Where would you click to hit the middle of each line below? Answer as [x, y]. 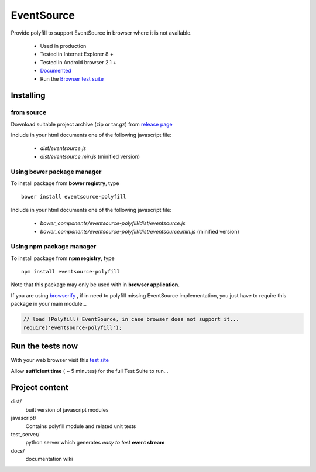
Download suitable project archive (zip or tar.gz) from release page [92, 124]
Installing [28, 96]
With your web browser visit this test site [60, 360]
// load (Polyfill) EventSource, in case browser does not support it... [131, 319]
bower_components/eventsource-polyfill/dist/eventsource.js [113, 223]
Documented [56, 71]
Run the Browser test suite [72, 78]
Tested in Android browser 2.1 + [78, 62]
